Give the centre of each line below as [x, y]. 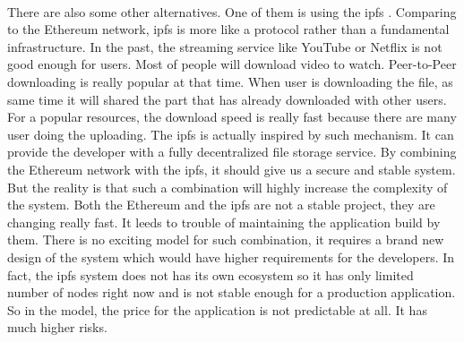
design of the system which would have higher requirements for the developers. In [231, 256]
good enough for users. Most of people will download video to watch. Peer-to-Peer [232, 64]
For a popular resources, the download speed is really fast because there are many [232, 117]
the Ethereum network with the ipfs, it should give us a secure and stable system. [232, 169]
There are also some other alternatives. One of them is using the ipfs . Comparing [232, 11]
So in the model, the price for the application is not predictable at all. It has [217, 309]
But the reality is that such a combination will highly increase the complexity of [228, 187]
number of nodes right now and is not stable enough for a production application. [232, 292]
